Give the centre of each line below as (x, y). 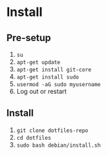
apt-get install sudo (47, 77)
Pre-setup (29, 38)
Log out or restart (42, 91)
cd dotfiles (34, 138)
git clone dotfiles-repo (52, 130)
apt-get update (38, 63)
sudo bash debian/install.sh (58, 145)
